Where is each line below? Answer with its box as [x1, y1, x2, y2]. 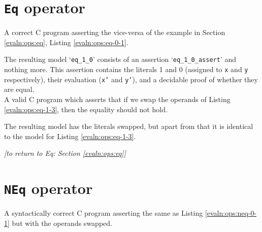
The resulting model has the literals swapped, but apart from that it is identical [4, 121, 253, 131]
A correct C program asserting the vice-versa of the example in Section [4, 27, 225, 38]
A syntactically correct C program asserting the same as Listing [4, 208, 203, 218]
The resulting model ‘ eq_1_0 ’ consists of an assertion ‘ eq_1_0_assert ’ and [4, 54, 237, 64]
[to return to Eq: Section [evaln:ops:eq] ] [4, 148, 126, 158]
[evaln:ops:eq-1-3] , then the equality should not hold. [4, 104, 168, 114]
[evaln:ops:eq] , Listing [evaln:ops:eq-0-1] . [4, 37, 128, 47]
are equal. [4, 84, 35, 94]
